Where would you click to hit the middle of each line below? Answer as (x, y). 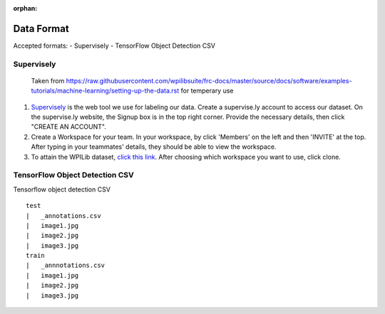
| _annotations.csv (63, 216)
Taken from (48, 80)
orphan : (25, 8)
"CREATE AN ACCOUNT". (68, 127)
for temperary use (207, 91)
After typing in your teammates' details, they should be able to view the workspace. (154, 147)
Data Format (41, 28)
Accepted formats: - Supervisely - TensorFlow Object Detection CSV (114, 46)
